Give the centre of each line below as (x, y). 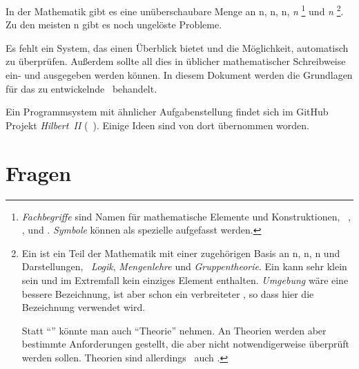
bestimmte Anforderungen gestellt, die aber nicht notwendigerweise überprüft (185, 344)
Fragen (39, 172)
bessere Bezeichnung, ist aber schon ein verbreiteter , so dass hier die (168, 293)
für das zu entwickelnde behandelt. (81, 88)
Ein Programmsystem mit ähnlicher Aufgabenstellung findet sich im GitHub (167, 112)
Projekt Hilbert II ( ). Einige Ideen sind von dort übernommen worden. (157, 125)
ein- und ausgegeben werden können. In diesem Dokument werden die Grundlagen (179, 75)
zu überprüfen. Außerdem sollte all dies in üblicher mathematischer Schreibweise (176, 61)
